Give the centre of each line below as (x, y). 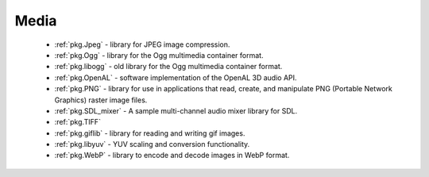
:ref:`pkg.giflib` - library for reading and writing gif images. (150, 133)
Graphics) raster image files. (101, 100)
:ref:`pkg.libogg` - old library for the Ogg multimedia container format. (168, 67)
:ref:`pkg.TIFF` (77, 122)
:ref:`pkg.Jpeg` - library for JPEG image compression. (142, 44)
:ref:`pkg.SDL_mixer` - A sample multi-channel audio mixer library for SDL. (176, 110)
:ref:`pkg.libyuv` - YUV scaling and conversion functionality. (152, 144)
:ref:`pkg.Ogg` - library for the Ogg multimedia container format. (159, 55)
